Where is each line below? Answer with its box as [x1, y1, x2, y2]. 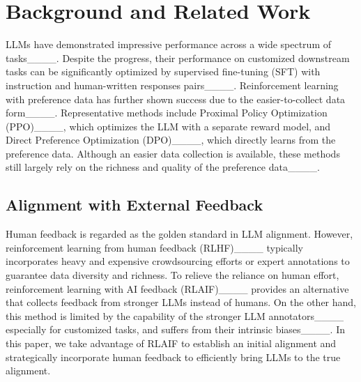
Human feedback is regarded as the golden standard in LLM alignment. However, [6, 227, 353, 241]
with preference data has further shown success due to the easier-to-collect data [6, 91, 346, 106]
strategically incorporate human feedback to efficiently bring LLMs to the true [6, 349, 341, 364]
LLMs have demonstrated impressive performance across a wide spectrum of [6, 37, 331, 52]
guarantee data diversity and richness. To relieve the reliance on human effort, [6, 268, 339, 282]
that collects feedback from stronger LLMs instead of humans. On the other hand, [6, 295, 356, 310]
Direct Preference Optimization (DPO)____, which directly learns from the [6, 132, 336, 147]
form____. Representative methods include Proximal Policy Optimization [6, 105, 328, 120]
